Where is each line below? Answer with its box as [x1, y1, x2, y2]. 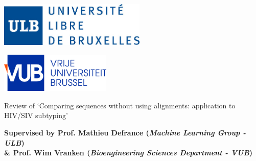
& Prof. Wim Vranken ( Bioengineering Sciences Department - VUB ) [4, 147, 253, 158]
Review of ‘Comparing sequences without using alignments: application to [4, 100, 236, 110]
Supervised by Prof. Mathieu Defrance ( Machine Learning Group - [4, 127, 246, 138]
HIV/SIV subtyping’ [4, 110, 68, 121]
